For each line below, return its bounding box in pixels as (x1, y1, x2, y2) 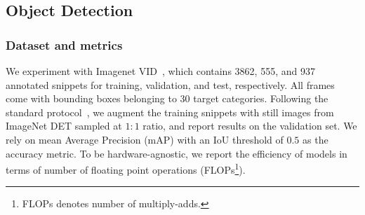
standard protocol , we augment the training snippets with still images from (6, 104, 334, 119)
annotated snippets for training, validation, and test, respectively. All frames (6, 77, 335, 92)
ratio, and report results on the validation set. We (142, 118, 357, 133)
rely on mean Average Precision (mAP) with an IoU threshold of (6, 132, 284, 146)
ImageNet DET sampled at (6, 118, 122, 133)
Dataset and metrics (6, 36, 123, 53)
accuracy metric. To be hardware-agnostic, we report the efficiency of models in (6, 146, 347, 160)
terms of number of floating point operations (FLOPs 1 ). (6, 160, 246, 176)
